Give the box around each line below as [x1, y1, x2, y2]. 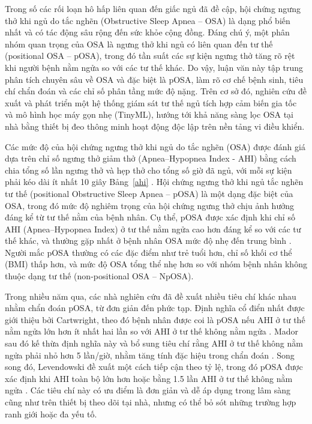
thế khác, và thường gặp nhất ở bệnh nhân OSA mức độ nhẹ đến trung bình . [5, 234, 292, 247]
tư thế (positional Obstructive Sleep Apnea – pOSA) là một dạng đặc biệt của [5, 187, 293, 199]
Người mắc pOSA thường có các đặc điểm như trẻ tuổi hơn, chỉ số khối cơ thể [5, 246, 292, 258]
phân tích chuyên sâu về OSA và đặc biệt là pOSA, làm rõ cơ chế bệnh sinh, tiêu [5, 73, 304, 85]
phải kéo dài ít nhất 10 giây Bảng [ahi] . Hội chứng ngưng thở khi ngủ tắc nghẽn [5, 175, 304, 188]
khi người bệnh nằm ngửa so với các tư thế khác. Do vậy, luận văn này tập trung [5, 61, 303, 73]
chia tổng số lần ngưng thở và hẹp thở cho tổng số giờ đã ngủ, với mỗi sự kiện [5, 163, 292, 176]
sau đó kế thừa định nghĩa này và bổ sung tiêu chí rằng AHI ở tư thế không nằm [5, 337, 303, 350]
